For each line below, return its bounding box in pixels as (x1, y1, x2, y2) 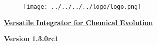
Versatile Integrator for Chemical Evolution (4, 17, 153, 27)
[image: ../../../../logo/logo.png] (23, 3, 141, 10)
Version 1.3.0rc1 (4, 33, 59, 44)
